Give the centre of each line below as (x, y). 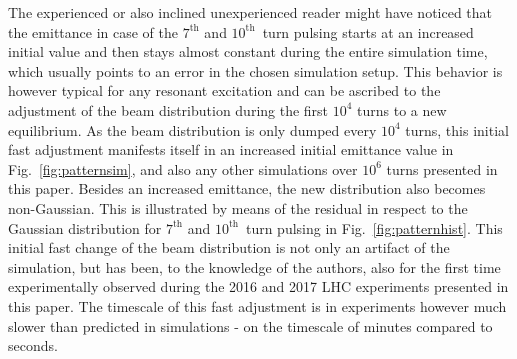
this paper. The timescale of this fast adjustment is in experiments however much (257, 305)
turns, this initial (457, 129)
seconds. (33, 345)
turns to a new (402, 109)
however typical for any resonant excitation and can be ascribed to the (224, 90)
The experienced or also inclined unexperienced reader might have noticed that (250, 12)
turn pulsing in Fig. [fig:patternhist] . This (374, 227)
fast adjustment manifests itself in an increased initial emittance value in (231, 149)
